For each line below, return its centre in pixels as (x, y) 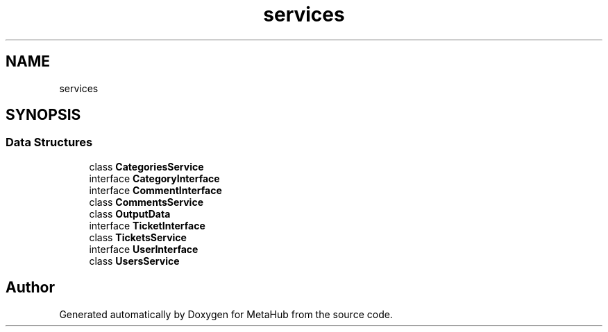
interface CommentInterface (155, 190)
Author (30, 288)
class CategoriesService (146, 166)
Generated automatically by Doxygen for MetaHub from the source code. (226, 314)
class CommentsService (146, 202)
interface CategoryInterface (154, 178)
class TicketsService (138, 237)
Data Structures (49, 142)
